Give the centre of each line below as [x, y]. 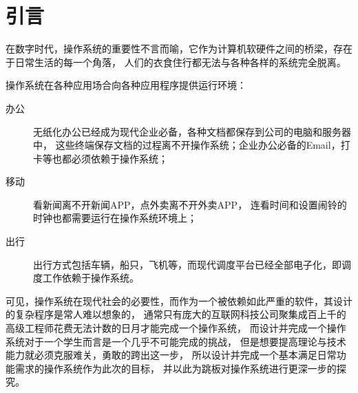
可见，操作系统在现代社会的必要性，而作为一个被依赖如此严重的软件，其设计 [179, 300]
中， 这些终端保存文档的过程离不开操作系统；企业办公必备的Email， [187, 145]
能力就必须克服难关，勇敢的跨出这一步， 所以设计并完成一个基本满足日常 [171, 355]
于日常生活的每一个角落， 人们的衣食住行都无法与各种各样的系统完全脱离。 [176, 62]
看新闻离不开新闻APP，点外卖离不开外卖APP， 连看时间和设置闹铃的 [190, 204]
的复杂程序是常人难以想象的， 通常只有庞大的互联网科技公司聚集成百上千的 [176, 314]
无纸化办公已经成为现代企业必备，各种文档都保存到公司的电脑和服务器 [192, 131]
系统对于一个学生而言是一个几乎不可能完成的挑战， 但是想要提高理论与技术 [176, 341]
